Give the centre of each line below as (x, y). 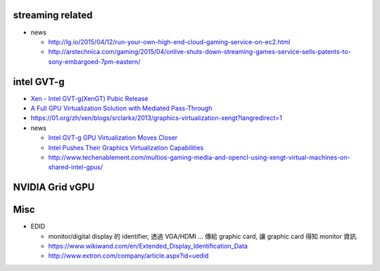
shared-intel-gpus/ (76, 167)
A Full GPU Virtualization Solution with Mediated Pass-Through (121, 108)
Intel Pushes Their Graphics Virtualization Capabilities (126, 147)
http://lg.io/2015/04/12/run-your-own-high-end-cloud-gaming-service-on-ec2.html (169, 41)
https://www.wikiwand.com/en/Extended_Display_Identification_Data (148, 246)
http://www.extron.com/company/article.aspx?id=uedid (128, 256)
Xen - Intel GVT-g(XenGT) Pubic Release (89, 98)
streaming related (53, 15)
